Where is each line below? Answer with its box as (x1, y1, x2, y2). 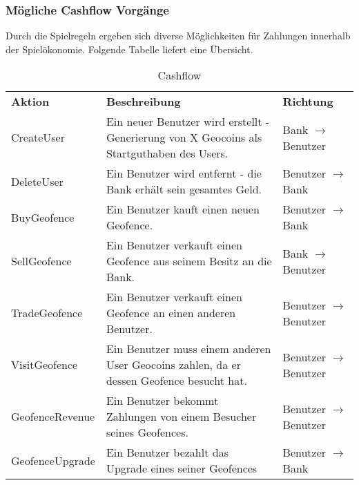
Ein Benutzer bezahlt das (106, 444, 229, 461)
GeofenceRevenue (11, 408, 95, 425)
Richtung (282, 93, 333, 110)
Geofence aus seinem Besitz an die (106, 253, 272, 269)
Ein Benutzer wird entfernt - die (106, 165, 262, 182)
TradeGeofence (11, 305, 83, 321)
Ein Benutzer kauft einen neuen (106, 201, 260, 218)
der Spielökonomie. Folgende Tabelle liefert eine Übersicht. (6, 41, 253, 56)
